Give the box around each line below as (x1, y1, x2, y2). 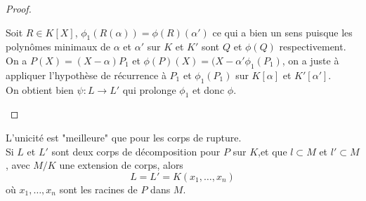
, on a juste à (282, 53, 339, 67)
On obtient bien (6, 82, 74, 97)
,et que (258, 144, 287, 158)
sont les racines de (59, 181, 138, 196)
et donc (192, 82, 225, 97)
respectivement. (279, 39, 346, 54)
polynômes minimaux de (6, 39, 111, 54)
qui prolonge (122, 82, 176, 97)
